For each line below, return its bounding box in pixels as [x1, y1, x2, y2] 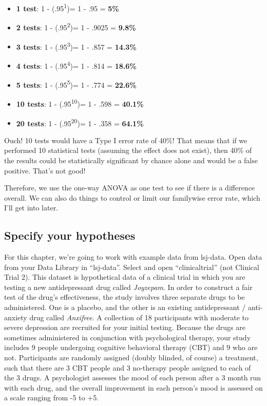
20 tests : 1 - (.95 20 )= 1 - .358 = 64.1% [16, 116, 144, 128]
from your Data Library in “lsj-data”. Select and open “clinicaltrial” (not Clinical [4, 261, 259, 272]
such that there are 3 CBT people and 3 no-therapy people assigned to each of [4, 362, 251, 373]
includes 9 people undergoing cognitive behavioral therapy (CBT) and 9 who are [4, 342, 258, 353]
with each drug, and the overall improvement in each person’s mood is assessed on [4, 382, 263, 393]
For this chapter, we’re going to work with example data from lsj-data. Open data [4, 252, 262, 262]
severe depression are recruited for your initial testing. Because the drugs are [4, 322, 245, 333]
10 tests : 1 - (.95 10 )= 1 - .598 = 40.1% [16, 97, 144, 109]
